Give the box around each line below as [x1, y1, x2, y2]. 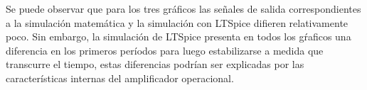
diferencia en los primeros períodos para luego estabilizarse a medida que [6, 43, 324, 57]
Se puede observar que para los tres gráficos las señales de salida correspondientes [6, 1, 361, 16]
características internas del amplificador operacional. [6, 70, 234, 85]
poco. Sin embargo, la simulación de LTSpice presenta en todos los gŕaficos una [6, 29, 351, 44]
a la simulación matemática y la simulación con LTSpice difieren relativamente [6, 15, 349, 30]
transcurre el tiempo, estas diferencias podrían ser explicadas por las [6, 57, 304, 72]
